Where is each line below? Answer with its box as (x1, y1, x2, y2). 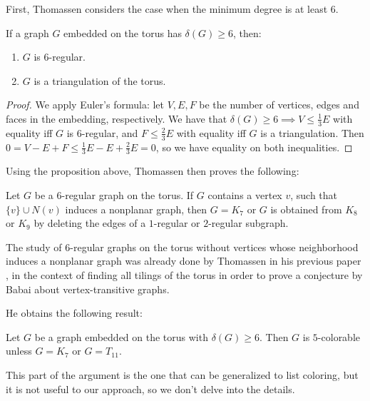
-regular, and (81, 125, 138, 140)
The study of (6, 239, 62, 254)
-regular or (153, 215, 200, 230)
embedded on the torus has (63, 25, 182, 40)
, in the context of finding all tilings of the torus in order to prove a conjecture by (6, 268, 363, 283)
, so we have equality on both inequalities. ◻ (155, 139, 353, 154)
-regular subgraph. (208, 215, 289, 230)
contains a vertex (207, 188, 282, 203)
